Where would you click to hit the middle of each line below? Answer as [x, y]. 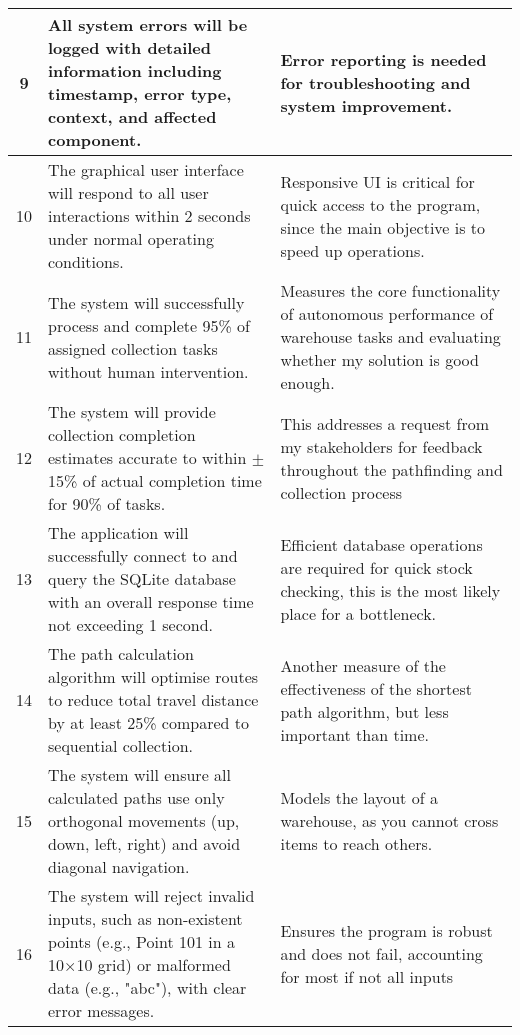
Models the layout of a [359, 797]
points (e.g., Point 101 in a [142, 941]
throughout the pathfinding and [391, 469]
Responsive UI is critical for [377, 181]
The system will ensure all [139, 774]
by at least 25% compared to [149, 722]
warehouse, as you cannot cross [389, 820]
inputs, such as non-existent [145, 918]
